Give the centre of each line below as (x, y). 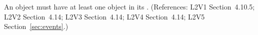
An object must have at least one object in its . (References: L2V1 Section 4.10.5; (129, 6)
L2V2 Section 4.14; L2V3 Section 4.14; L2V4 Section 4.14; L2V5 (104, 16)
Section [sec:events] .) (36, 26)
